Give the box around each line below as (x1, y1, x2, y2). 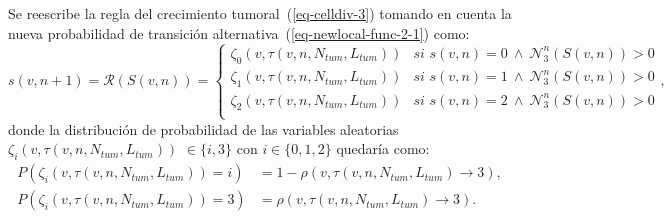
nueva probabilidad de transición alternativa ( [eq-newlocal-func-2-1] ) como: (8, 22, 470, 43)
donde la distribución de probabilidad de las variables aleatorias (8, 118, 399, 139)
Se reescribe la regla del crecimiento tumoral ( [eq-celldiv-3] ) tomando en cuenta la (8, 3, 512, 23)
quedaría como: (336, 138, 430, 159)
